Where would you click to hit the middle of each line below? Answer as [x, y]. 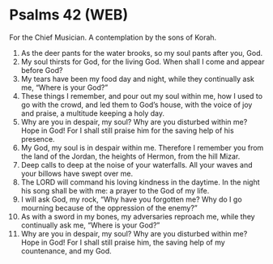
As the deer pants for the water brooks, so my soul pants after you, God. [142, 53]
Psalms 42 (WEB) [69, 15]
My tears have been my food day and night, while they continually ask [137, 79]
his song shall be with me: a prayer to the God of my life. [115, 190]
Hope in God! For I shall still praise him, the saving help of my [123, 242]
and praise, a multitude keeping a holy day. [93, 113]
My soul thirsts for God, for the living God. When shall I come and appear [143, 62]
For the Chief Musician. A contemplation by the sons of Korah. [113, 37]
